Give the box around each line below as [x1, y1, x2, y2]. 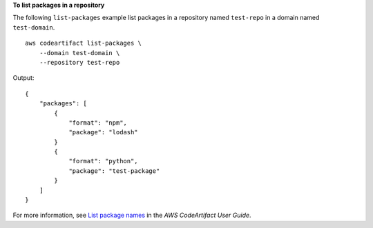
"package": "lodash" [68, 128, 138, 136]
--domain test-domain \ [39, 49, 120, 56]
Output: [12, 74, 35, 82]
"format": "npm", [68, 118, 128, 127]
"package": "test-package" [68, 167, 160, 175]
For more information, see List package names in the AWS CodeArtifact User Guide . [12, 211, 251, 220]
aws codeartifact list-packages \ [25, 39, 142, 48]
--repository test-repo [39, 59, 120, 66]
